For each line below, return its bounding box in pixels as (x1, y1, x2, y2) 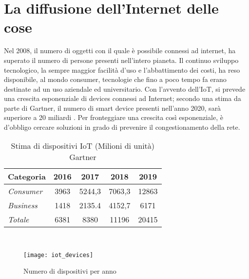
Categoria (8, 170, 46, 182)
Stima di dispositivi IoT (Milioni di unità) (11, 139, 155, 151)
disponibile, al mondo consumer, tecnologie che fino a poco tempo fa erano (4, 74, 227, 84)
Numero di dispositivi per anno (23, 265, 116, 276)
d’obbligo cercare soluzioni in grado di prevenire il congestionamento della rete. (4, 122, 240, 132)
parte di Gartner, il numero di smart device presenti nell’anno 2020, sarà (4, 102, 221, 113)
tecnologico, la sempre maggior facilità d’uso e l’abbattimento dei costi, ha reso (4, 64, 240, 75)
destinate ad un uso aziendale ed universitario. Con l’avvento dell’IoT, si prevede (4, 83, 246, 94)
